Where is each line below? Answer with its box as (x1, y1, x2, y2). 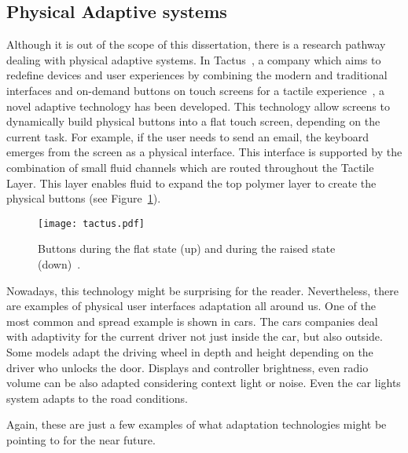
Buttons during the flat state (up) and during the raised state (38, 240, 336, 257)
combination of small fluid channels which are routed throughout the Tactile (6, 159, 374, 175)
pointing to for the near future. (6, 431, 156, 448)
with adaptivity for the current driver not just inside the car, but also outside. (6, 328, 383, 345)
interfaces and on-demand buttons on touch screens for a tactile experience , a (6, 82, 385, 98)
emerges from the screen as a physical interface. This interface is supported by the (6, 144, 402, 160)
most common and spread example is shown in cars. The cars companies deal (6, 312, 378, 329)
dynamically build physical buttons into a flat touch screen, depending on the (6, 113, 380, 130)
